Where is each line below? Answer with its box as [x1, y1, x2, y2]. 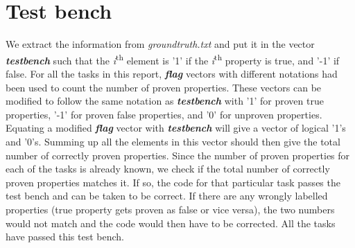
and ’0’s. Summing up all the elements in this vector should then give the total [6, 134, 340, 148]
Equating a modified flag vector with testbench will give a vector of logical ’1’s [6, 121, 346, 135]
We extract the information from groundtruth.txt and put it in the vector [6, 37, 315, 51]
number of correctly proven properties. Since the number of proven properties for [6, 148, 350, 162]
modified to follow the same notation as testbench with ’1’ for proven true [6, 94, 324, 108]
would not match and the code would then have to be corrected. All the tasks [6, 215, 336, 230]
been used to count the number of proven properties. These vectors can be [6, 80, 322, 94]
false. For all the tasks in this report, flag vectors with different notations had [6, 66, 338, 80]
